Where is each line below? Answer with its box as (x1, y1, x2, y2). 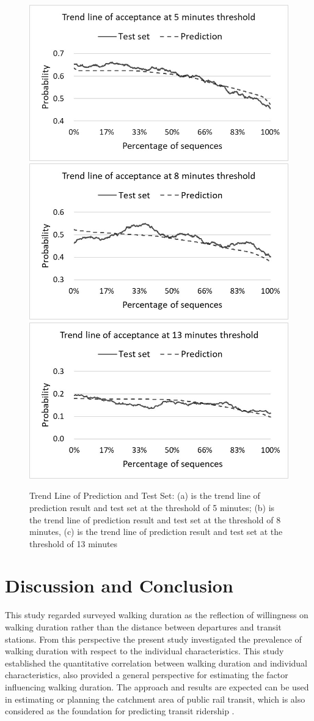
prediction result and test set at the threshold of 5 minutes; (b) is (29, 501, 275, 514)
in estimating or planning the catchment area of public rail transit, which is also (5, 692, 305, 705)
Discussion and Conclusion (5, 573, 233, 598)
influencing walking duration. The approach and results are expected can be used (5, 680, 309, 693)
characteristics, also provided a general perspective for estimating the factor (5, 668, 288, 681)
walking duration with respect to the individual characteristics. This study (5, 644, 284, 657)
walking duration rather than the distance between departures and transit (5, 621, 282, 633)
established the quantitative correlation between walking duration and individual (5, 656, 308, 669)
